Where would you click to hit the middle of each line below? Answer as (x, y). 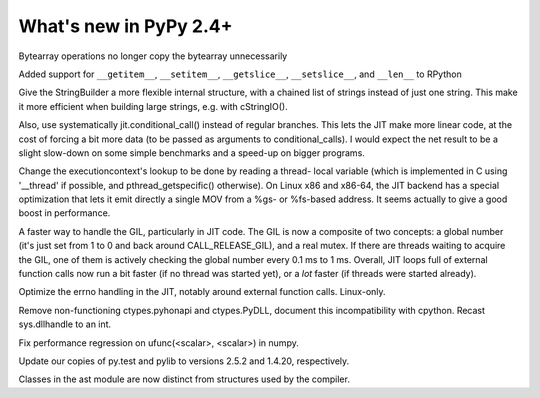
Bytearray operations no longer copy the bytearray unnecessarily (153, 56)
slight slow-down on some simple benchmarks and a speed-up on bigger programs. (191, 152)
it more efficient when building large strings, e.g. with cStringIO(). (153, 106)
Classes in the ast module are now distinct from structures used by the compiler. (184, 379)
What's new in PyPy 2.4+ (126, 26)
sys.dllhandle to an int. (65, 324)
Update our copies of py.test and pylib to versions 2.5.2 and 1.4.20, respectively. (184, 361)
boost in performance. (64, 213)
